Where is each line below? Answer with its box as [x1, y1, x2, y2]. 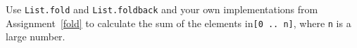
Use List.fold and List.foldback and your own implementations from [6, 2, 318, 16]
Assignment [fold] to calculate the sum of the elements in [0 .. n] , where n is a [6, 15, 351, 30]
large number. [6, 29, 65, 44]
